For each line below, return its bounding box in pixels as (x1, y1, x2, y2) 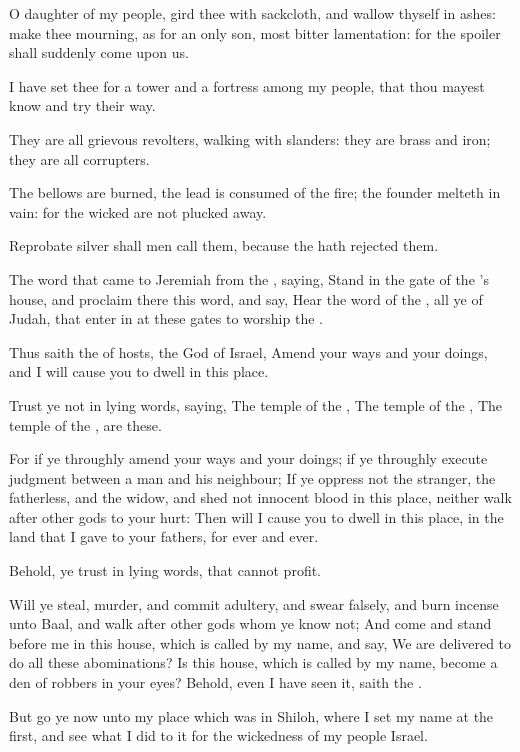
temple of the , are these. (9, 414, 162, 435)
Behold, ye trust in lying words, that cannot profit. (9, 560, 322, 581)
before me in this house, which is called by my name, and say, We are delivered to (9, 632, 512, 653)
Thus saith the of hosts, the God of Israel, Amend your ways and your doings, (9, 341, 488, 362)
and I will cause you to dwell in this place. (9, 361, 269, 382)
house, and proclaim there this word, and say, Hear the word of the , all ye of (9, 288, 483, 309)
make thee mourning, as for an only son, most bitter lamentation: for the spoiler (9, 22, 501, 43)
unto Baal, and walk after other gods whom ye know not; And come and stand (9, 613, 492, 634)
